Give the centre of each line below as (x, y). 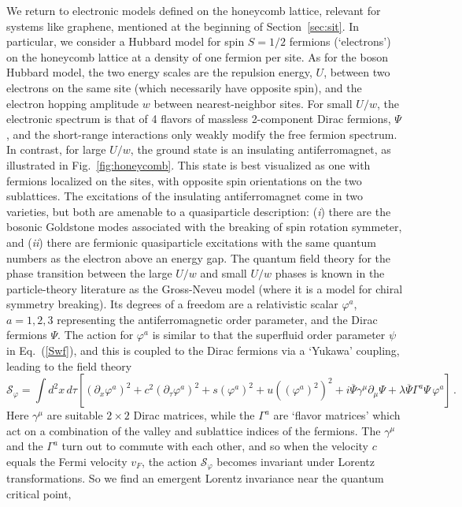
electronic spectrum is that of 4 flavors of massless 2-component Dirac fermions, (199, 119)
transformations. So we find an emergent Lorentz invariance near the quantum (195, 478)
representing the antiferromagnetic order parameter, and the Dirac (217, 319)
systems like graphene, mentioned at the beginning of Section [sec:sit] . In (183, 26)
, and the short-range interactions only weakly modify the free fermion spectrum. (202, 134)
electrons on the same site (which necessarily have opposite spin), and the (184, 87)
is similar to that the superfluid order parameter (269, 335)
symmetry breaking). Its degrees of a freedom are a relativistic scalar (172, 304)
